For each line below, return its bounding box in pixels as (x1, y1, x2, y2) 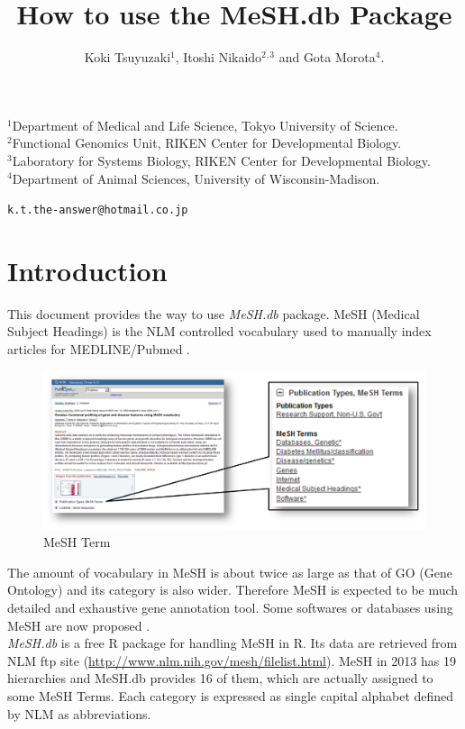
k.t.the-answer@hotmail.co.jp (7, 204, 188, 217)
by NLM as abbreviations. (7, 704, 151, 723)
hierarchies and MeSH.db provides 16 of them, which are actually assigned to (7, 669, 433, 688)
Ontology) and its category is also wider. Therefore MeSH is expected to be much (7, 580, 459, 599)
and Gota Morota (278, 48, 376, 67)
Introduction (7, 251, 168, 288)
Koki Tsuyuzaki (84, 48, 171, 67)
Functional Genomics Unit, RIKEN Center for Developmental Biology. (12, 133, 402, 152)
